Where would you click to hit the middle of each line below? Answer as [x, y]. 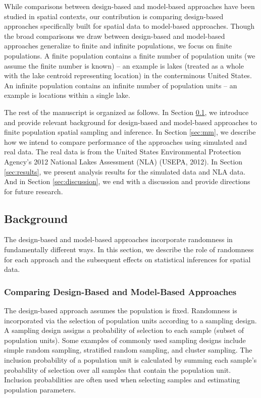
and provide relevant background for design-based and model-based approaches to [131, 122]
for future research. [34, 191]
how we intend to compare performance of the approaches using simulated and [126, 141]
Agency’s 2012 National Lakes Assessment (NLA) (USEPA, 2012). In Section [123, 161]
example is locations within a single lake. [67, 95]
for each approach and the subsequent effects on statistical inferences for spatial [127, 259]
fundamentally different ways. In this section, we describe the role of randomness [129, 249]
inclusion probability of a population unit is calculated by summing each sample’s [130, 360]
